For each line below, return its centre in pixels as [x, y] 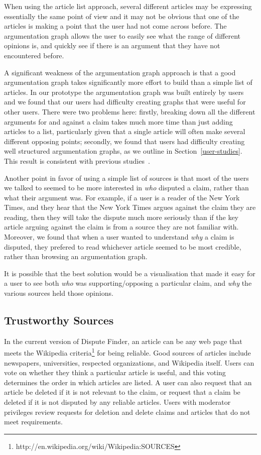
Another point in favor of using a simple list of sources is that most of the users [126, 178]
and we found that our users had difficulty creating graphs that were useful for [125, 102]
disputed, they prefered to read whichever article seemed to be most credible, [123, 246]
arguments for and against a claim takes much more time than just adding [118, 121]
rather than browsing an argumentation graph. [76, 256]
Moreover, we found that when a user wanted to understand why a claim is [119, 237]
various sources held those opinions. [59, 293]
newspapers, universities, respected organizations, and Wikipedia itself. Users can [129, 362]
